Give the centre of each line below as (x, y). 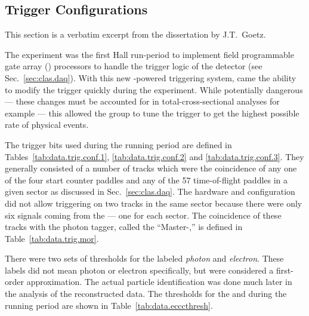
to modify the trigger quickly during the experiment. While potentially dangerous (154, 89)
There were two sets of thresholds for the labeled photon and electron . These (144, 258)
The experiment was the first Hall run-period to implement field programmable (149, 54)
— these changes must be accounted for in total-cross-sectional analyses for (142, 101)
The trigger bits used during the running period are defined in (118, 144)
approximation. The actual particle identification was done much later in (159, 282)
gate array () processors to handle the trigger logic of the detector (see (134, 66)
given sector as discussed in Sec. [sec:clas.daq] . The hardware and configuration (150, 191)
